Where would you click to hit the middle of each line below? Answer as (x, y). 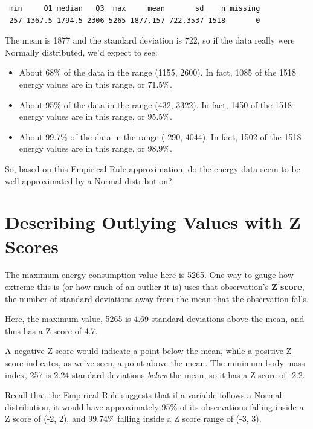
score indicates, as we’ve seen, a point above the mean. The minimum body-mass (155, 363)
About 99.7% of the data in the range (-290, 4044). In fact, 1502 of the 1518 (160, 136)
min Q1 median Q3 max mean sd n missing (135, 8)
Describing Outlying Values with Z (153, 222)
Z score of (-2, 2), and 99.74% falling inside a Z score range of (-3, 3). (133, 418)
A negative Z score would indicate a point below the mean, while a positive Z (148, 351)
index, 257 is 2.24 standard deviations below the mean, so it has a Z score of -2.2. (155, 374)
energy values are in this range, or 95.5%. (95, 116)
